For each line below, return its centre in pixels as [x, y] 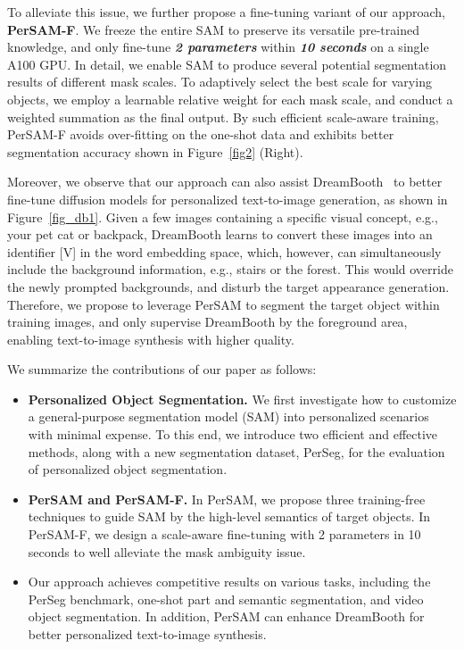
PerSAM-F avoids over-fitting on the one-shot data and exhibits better [201, 134]
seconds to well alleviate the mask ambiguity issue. [167, 551]
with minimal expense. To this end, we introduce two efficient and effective [233, 434]
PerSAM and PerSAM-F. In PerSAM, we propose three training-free [227, 499]
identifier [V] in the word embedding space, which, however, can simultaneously [224, 251]
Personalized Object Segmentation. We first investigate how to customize [242, 399]
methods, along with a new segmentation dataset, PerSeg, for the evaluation [236, 451]
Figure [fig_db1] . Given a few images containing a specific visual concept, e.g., [223, 216]
